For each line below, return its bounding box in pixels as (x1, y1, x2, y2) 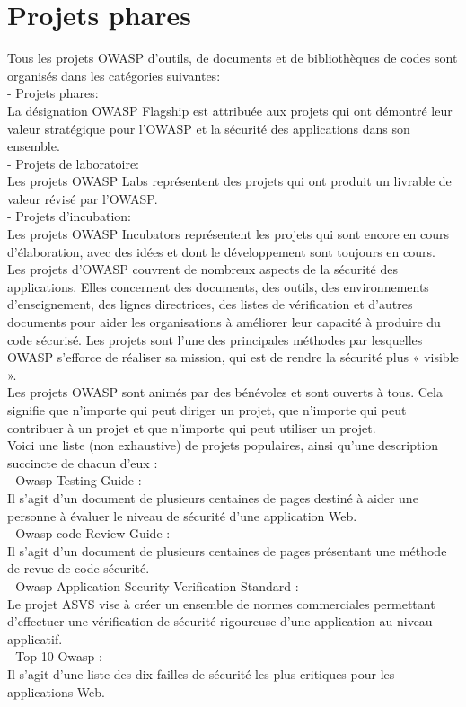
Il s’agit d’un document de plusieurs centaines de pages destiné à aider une (7, 488, 418, 507)
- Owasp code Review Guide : (7, 524, 171, 543)
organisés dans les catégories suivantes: (7, 66, 221, 84)
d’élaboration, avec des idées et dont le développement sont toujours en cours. (7, 242, 435, 261)
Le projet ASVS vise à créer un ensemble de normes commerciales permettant (7, 594, 435, 613)
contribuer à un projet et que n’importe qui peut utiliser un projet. (7, 418, 376, 437)
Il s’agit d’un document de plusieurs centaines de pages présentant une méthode (7, 541, 447, 560)
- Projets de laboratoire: (7, 154, 140, 172)
